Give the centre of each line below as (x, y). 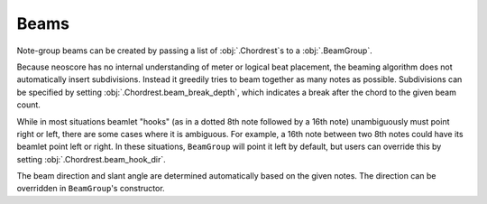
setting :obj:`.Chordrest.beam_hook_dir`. (91, 159)
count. (28, 105)
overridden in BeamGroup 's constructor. (91, 189)
